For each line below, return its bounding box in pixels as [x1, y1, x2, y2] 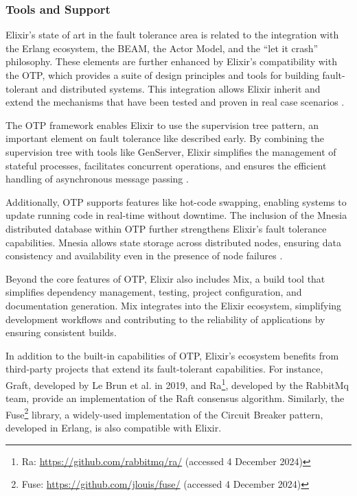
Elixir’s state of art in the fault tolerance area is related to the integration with [5, 27, 339, 42]
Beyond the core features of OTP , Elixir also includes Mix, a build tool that [5, 271, 325, 285]
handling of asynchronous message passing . [5, 172, 189, 186]
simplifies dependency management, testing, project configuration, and [5, 285, 302, 299]
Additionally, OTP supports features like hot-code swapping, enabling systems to [5, 194, 347, 209]
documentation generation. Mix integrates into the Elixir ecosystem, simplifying [5, 298, 342, 312]
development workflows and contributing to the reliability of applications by [5, 311, 325, 326]
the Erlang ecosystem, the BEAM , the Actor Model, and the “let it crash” [5, 40, 319, 55]
